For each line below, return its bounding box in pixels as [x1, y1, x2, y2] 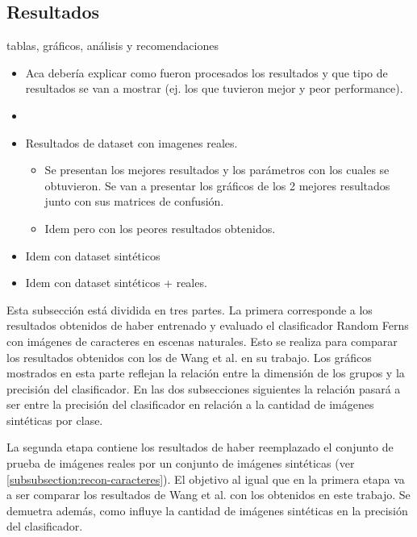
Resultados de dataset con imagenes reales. [25, 134, 238, 151]
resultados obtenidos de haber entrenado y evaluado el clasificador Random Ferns [6, 317, 409, 334]
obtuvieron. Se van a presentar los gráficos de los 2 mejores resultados [44, 177, 390, 194]
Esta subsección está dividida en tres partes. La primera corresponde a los [6, 301, 373, 318]
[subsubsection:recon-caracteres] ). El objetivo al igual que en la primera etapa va [6, 470, 405, 487]
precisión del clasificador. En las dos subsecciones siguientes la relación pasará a [6, 380, 401, 397]
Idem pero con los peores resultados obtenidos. [44, 219, 276, 236]
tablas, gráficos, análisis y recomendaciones [6, 37, 219, 54]
